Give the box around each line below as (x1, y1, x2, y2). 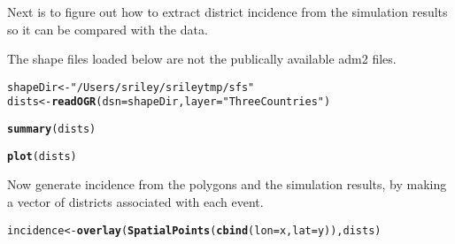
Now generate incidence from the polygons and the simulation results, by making (7, 175, 447, 194)
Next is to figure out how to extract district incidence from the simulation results (7, 3, 448, 20)
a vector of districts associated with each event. (7, 193, 264, 210)
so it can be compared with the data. (7, 19, 208, 38)
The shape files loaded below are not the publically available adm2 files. (7, 50, 397, 68)
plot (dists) (7, 149, 77, 163)
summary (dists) (7, 123, 96, 136)
